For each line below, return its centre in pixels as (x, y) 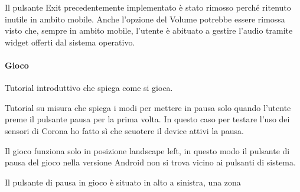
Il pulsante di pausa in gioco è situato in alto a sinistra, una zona (123, 182)
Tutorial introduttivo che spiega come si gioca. (89, 88)
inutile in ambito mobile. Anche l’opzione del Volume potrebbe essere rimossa (145, 19)
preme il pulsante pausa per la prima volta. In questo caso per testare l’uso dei (147, 119)
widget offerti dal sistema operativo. (70, 42)
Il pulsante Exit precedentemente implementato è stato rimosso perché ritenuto (148, 7)
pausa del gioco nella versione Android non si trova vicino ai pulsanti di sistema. (150, 162)
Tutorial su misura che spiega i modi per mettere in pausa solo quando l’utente (148, 107)
